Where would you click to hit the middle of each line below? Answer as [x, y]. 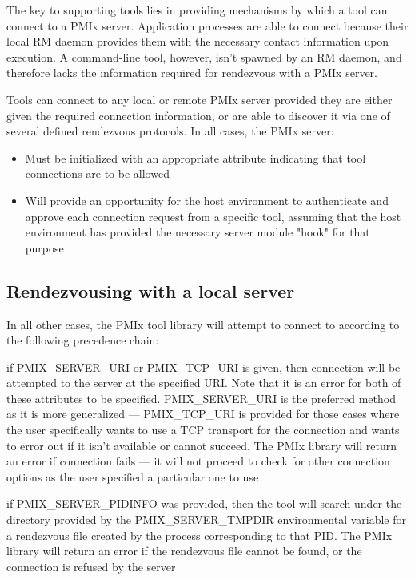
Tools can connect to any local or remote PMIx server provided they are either [200, 99]
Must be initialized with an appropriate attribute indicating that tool [196, 157]
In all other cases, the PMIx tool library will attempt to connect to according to [203, 324]
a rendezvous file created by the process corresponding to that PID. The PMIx [200, 535]
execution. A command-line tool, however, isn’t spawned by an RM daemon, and [204, 56]
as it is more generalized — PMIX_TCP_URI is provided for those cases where [203, 414]
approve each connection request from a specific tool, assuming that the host [213, 216]
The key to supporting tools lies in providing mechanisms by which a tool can [197, 10]
